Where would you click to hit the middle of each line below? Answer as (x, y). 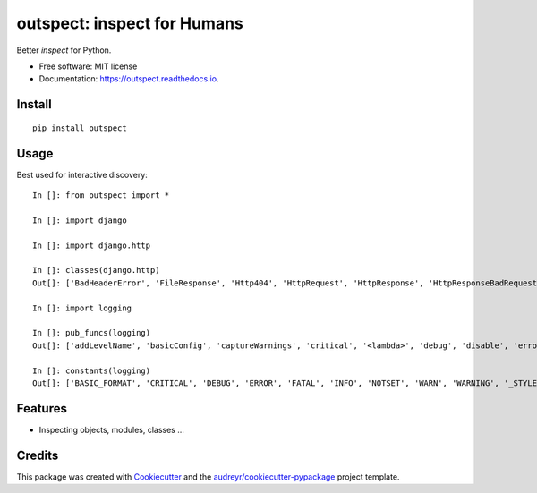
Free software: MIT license (88, 66)
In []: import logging (82, 308)
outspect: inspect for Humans (130, 23)
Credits (38, 455)
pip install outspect (80, 128)
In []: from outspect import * (101, 195)
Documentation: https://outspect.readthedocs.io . (129, 79)
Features (42, 408)
